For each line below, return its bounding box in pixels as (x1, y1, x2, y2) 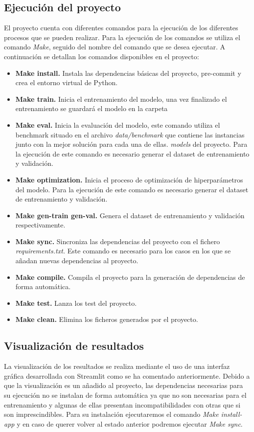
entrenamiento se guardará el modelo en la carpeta (15, 103, 168, 114)
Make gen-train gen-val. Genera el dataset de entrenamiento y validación (15, 210, 245, 220)
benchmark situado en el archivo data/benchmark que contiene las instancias (15, 129, 245, 139)
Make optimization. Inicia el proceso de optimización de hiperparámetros (15, 174, 243, 184)
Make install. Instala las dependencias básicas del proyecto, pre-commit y (15, 68, 241, 78)
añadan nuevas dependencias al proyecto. (15, 255, 139, 266)
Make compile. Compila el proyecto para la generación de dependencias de (15, 272, 245, 282)
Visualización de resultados (4, 338, 144, 353)
